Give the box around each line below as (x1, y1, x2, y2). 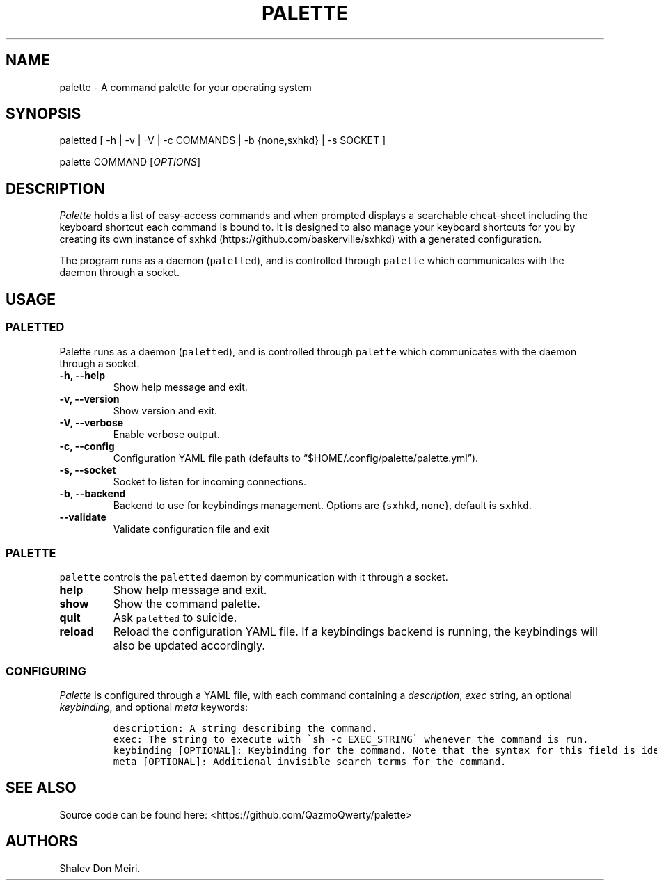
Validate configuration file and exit (113, 522, 270, 535)
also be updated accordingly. (113, 638, 265, 653)
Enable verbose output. (113, 428, 220, 440)
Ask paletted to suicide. (113, 611, 237, 625)
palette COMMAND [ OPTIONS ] (59, 156, 201, 168)
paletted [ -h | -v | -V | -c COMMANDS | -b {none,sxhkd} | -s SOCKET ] (59, 134, 386, 147)
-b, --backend (59, 487, 126, 499)
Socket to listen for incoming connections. (113, 475, 307, 488)
